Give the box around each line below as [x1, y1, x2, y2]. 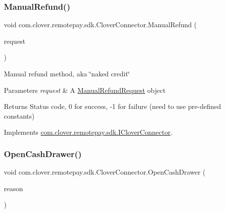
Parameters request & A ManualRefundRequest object [4, 85, 166, 95]
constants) [4, 110, 35, 121]
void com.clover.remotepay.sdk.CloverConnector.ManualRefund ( [4, 19, 197, 30]
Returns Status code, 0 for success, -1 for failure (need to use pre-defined [4, 101, 221, 111]
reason [4, 183, 23, 193]
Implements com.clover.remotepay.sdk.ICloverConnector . [4, 127, 173, 137]
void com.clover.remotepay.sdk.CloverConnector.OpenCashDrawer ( [4, 167, 206, 177]
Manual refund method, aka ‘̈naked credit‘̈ [4, 69, 130, 78]
